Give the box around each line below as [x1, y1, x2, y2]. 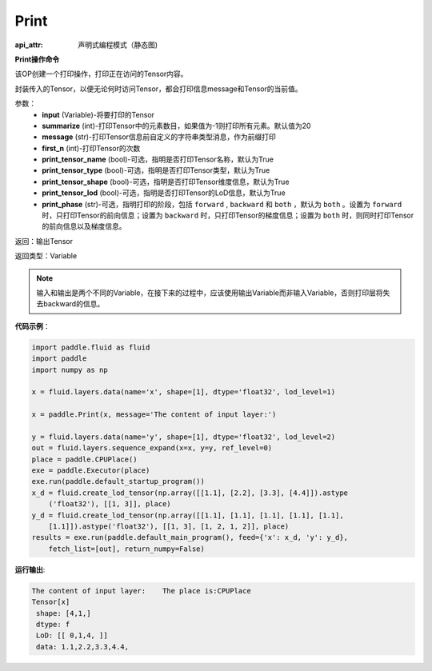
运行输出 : [14, 565, 46, 574]
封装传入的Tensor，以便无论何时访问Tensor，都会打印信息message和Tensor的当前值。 [14, 84, 303, 94]
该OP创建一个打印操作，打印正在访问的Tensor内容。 [14, 69, 188, 79]
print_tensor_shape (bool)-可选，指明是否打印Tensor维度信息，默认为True [42, 177, 290, 186]
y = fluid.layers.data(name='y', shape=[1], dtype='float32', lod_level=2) [31, 432, 336, 441]
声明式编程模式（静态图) [78, 40, 158, 50]
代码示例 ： [14, 321, 50, 331]
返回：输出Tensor [14, 236, 74, 246]
